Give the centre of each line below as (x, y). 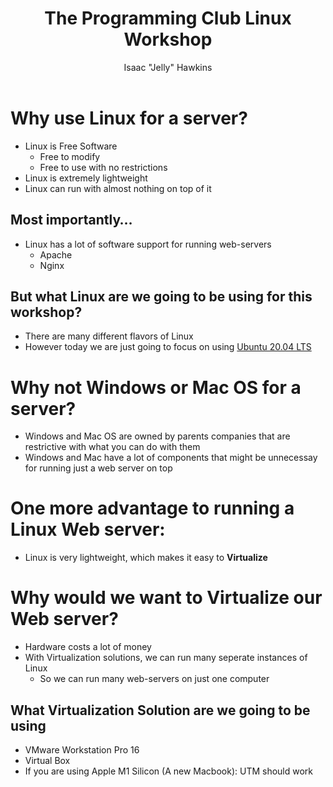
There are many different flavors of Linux (109, 336)
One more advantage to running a (152, 508)
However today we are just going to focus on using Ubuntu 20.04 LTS (168, 347)
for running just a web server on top (98, 468)
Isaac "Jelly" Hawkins (168, 67)
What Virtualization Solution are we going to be (160, 710)
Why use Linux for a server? (129, 118)
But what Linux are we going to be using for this (161, 296)
